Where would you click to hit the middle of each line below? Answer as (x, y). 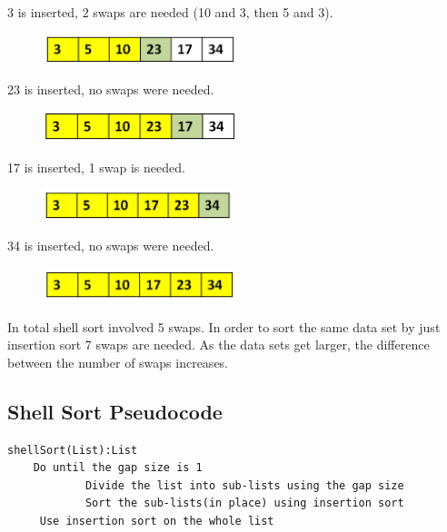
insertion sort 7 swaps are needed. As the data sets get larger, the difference (219, 345)
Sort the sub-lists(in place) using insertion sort (244, 503)
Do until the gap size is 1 (118, 468)
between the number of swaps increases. (118, 362)
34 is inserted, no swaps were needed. (111, 246)
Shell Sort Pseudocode (115, 411)
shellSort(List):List (73, 450)
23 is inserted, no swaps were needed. (111, 89)
